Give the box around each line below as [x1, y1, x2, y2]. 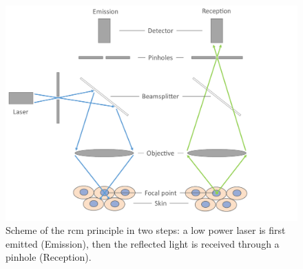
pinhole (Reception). [6, 250, 92, 264]
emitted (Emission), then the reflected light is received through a [6, 236, 280, 250]
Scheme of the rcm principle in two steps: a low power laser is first [6, 223, 286, 237]
